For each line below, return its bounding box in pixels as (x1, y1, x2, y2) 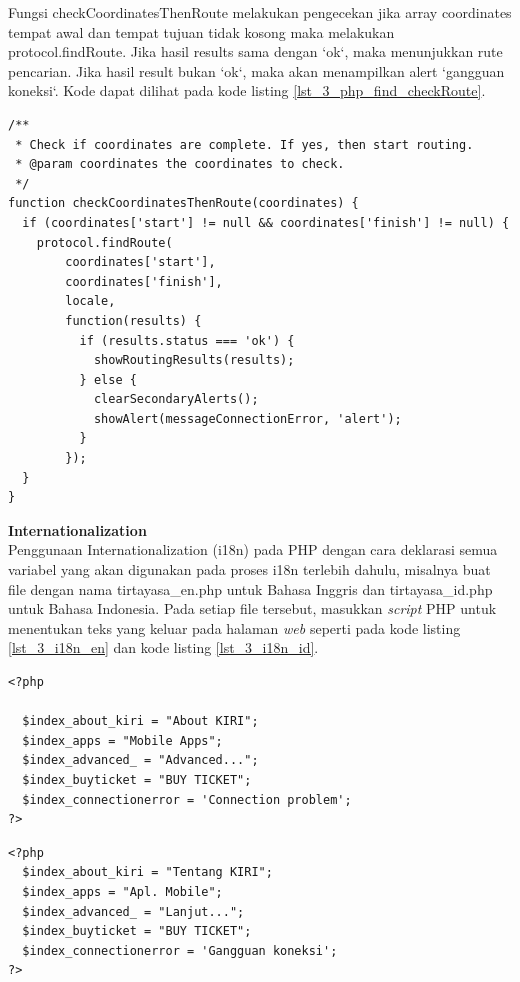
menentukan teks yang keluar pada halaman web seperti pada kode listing (8, 617, 461, 638)
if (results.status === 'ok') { (79, 333, 295, 348)
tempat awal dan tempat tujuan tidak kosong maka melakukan (8, 21, 395, 42)
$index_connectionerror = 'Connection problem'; (22, 792, 352, 807)
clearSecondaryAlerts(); (93, 392, 259, 407)
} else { (79, 372, 137, 387)
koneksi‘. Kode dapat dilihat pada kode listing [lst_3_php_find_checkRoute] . (8, 80, 486, 101)
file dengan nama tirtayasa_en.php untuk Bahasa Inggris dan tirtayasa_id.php (8, 578, 493, 599)
